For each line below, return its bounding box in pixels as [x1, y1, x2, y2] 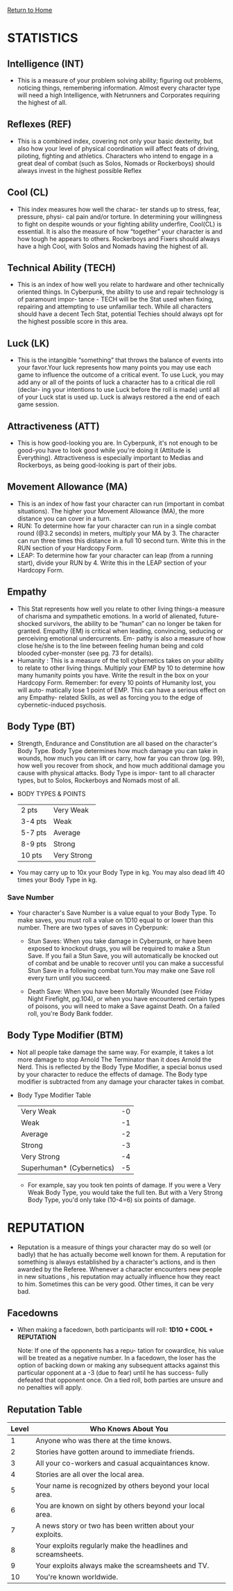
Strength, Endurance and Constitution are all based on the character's [17, 739, 218, 748]
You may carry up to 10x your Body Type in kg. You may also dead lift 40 [17, 868, 225, 876]
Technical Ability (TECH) [7, 262, 116, 274]
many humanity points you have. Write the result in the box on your [17, 670, 209, 679]
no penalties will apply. [17, 1383, 83, 1392]
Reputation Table [7, 1403, 83, 1415]
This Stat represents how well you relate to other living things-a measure [17, 604, 225, 613]
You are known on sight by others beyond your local [35, 1501, 205, 1510]
